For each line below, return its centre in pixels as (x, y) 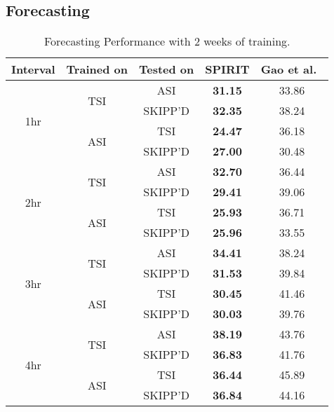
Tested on (166, 69)
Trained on (97, 69)
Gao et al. (289, 69)
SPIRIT (227, 69)
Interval (33, 69)
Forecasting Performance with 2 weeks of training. (167, 41)
